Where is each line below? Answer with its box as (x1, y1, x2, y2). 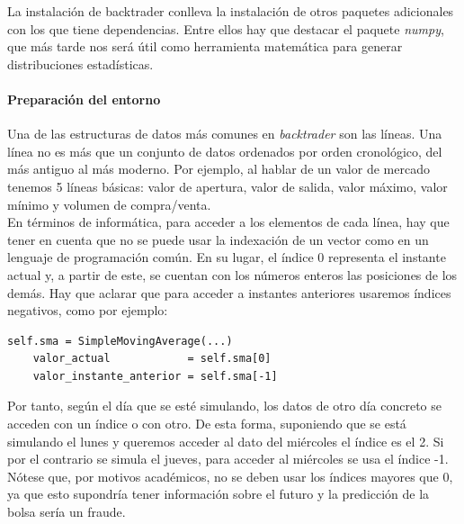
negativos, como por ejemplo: (7, 301, 168, 320)
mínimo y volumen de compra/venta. (7, 194, 211, 213)
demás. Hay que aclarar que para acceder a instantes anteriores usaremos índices (7, 283, 451, 302)
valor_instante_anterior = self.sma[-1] (32, 369, 278, 383)
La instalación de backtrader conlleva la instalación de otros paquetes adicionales (7, 2, 454, 20)
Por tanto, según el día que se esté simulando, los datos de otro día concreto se (7, 396, 442, 415)
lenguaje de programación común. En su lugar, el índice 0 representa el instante (7, 248, 446, 267)
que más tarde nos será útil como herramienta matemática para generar (7, 37, 403, 56)
